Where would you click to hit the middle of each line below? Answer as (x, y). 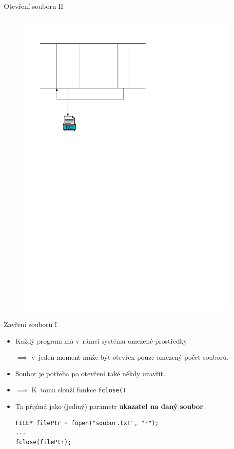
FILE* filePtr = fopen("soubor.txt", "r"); (87, 423)
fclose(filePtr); (43, 442)
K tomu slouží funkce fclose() (79, 390)
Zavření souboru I (31, 324)
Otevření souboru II (34, 6)
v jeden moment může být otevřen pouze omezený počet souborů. (130, 357)
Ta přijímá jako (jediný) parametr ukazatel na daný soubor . (110, 406)
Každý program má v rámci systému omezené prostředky (101, 340)
